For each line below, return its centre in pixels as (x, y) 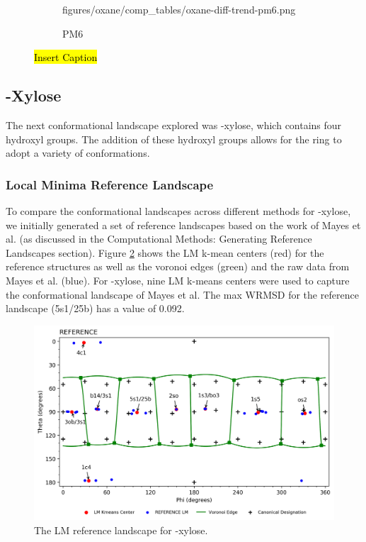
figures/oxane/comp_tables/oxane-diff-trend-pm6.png (179, 9)
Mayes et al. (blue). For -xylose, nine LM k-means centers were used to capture (178, 280)
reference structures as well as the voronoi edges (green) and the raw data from (178, 266)
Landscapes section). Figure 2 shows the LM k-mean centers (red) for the (165, 252)
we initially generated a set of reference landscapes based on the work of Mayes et (183, 225)
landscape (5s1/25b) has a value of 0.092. (95, 308)
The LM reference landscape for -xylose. (121, 530)
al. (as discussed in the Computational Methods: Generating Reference (159, 239)
